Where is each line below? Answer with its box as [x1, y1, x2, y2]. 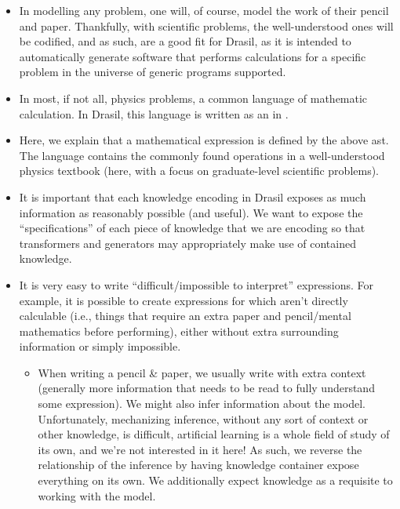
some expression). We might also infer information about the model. [38, 395, 365, 412]
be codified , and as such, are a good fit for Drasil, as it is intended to [19, 33, 351, 49]
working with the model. [38, 487, 156, 504]
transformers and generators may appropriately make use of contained [19, 235, 356, 251]
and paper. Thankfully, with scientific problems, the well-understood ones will [19, 17, 394, 34]
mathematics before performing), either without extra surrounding [19, 322, 339, 339]
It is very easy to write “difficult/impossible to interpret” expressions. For [19, 276, 374, 293]
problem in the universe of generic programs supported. [19, 64, 286, 80]
